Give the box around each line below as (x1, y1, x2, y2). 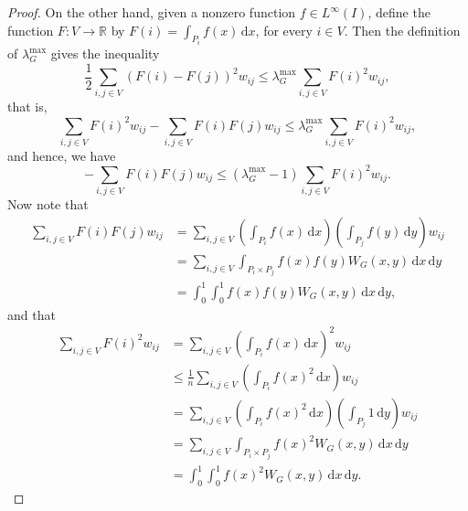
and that (7, 304, 56, 324)
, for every (255, 20, 313, 39)
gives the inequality (50, 44, 160, 63)
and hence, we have (7, 145, 116, 165)
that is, (7, 97, 48, 116)
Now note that (7, 195, 89, 214)
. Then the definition (344, 20, 461, 39)
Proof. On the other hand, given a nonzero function (7, 3, 296, 21)
